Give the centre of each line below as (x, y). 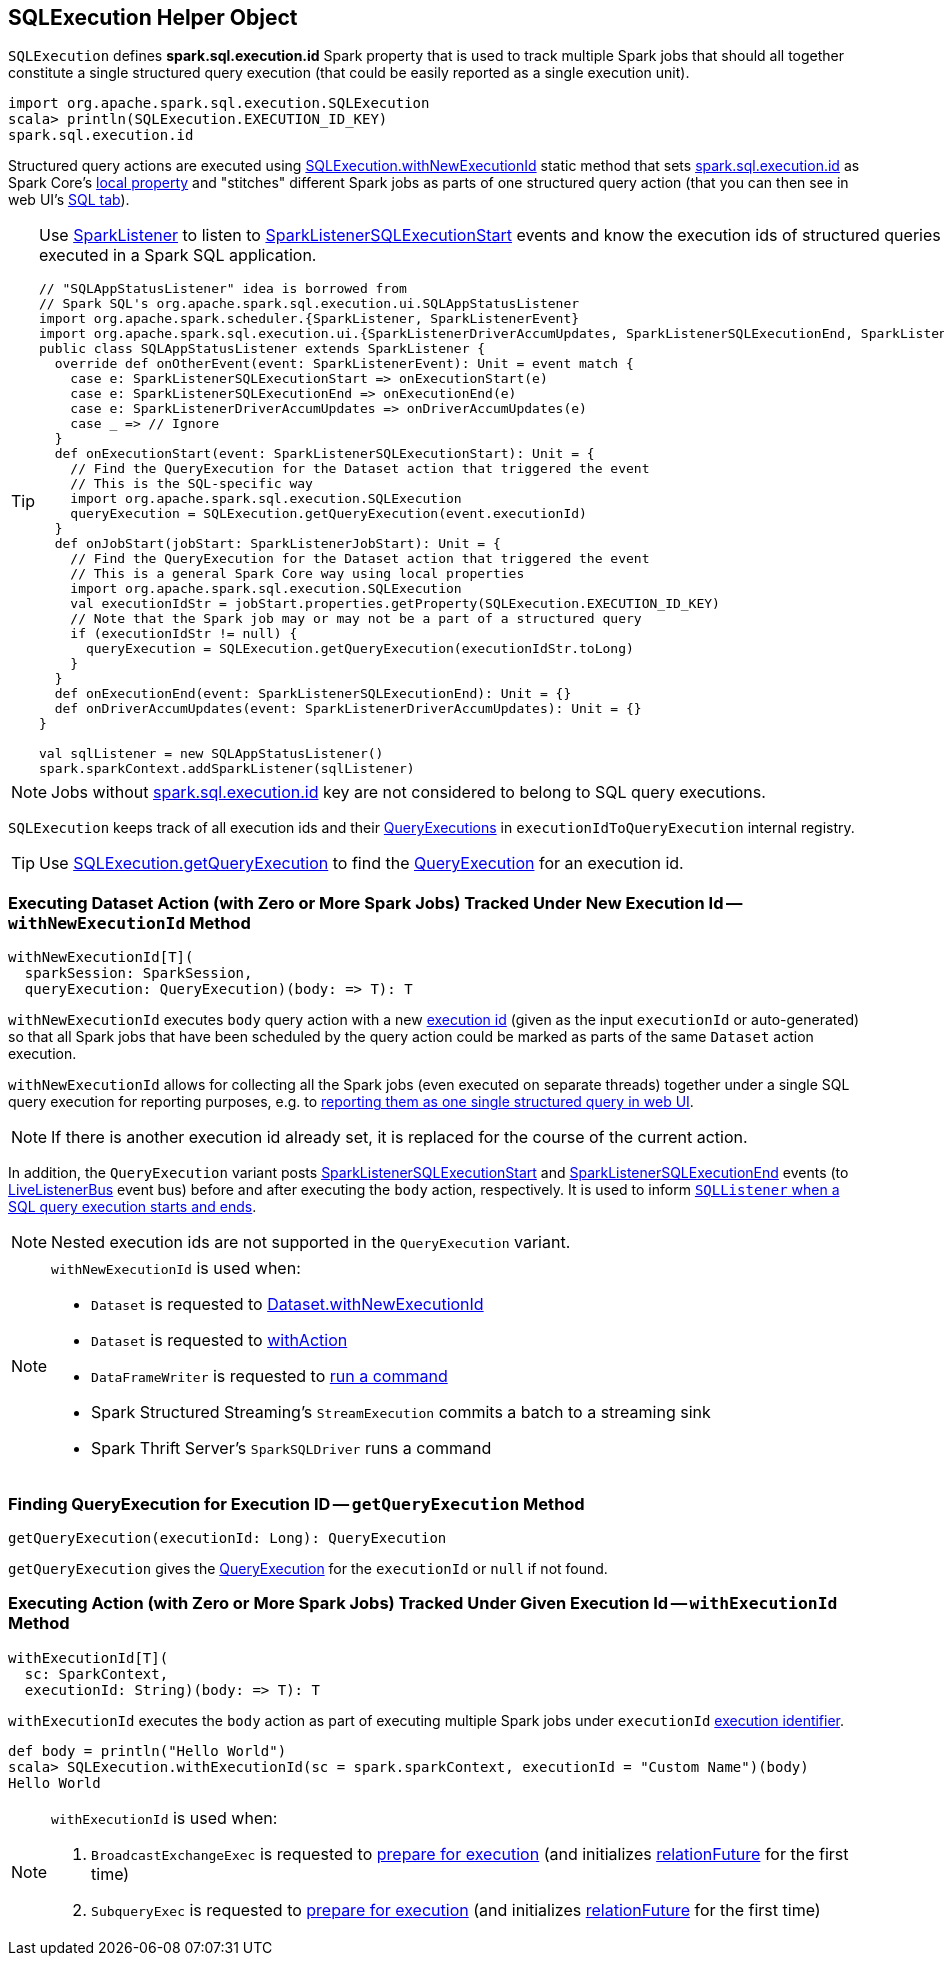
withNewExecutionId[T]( (101, 957)
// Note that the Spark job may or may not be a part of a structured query (356, 619)
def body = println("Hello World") (147, 1750)
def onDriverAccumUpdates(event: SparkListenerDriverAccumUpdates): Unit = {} (348, 709)
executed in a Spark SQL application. (178, 255)
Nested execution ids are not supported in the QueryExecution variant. (311, 1242)
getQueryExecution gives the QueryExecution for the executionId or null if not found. (308, 1568)
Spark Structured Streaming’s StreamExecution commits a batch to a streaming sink (401, 1412)
